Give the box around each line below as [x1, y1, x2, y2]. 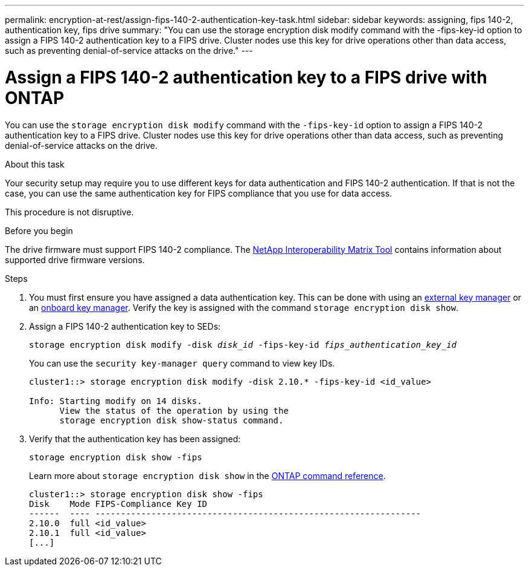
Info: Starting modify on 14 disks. [29, 396, 202, 406]
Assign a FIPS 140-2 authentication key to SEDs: [29, 321, 221, 331]
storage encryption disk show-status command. [59, 415, 284, 425]
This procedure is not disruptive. [5, 206, 134, 217]
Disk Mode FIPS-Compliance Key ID [29, 498, 208, 509]
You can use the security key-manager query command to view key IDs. [29, 357, 335, 368]
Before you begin [5, 225, 73, 236]
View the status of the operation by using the [59, 405, 289, 416]
